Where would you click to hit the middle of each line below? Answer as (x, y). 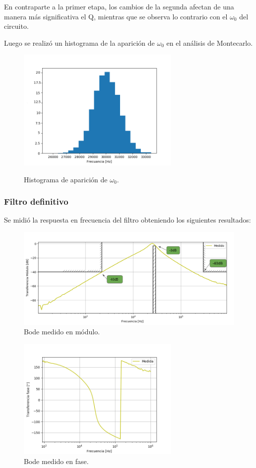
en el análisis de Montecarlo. (210, 42)
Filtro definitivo (36, 201)
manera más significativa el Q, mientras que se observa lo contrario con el (116, 16)
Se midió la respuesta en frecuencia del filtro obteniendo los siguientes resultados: (128, 220)
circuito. (16, 26)
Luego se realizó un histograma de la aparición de (79, 42)
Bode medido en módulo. (62, 332)
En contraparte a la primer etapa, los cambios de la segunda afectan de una (119, 6)
